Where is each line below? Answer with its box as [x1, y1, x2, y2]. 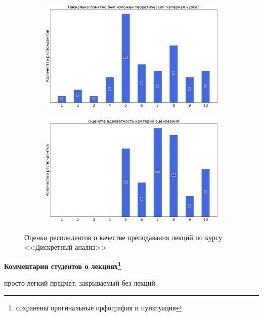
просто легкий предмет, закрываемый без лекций [4, 278, 155, 288]
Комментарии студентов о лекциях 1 [4, 259, 121, 271]
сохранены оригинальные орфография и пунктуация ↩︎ [16, 302, 182, 312]
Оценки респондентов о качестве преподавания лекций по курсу [24, 232, 223, 242]
